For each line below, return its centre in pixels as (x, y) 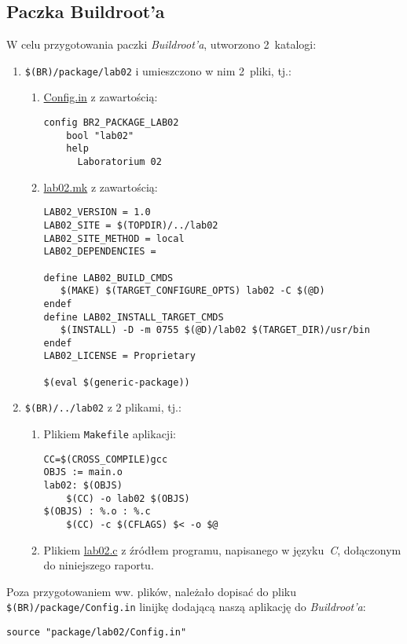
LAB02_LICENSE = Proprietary (119, 356)
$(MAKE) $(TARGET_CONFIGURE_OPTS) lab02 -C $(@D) (193, 291)
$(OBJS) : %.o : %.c (97, 512)
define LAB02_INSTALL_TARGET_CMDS (134, 317)
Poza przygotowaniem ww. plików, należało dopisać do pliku (152, 591)
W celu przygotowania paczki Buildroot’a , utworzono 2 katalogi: (161, 44)
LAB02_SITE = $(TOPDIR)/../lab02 (131, 225)
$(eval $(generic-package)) (117, 382)
